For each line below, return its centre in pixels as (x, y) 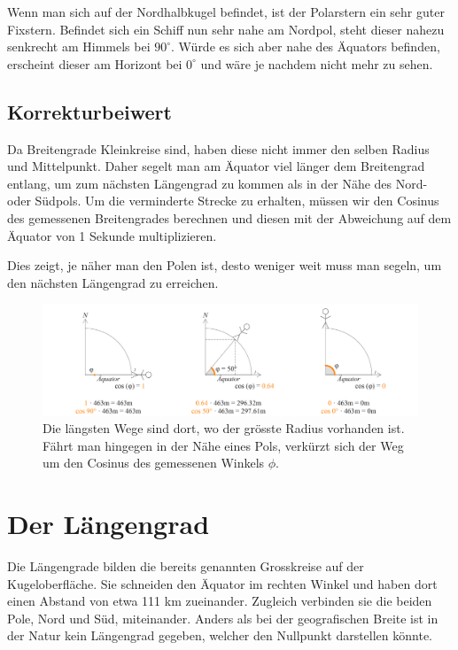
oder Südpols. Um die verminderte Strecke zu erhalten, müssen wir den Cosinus (223, 201)
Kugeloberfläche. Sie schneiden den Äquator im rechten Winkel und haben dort (222, 583)
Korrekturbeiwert (89, 111)
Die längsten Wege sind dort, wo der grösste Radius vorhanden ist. (224, 428)
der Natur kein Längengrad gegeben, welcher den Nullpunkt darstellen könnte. (220, 635)
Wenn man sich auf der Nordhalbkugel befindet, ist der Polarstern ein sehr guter (226, 12)
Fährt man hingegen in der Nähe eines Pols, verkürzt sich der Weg (223, 445)
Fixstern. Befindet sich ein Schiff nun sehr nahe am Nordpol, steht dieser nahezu (226, 29)
